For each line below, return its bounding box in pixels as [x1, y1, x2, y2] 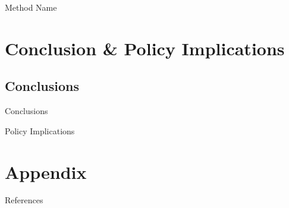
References [5, 194, 43, 206]
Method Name [5, 1, 57, 13]
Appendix [5, 159, 87, 184]
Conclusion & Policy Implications [5, 36, 285, 60]
